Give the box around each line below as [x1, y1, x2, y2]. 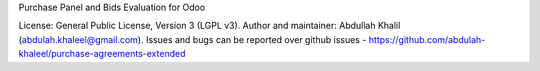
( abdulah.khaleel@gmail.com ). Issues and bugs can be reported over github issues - [18, 33, 367, 45]
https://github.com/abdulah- [368, 33, 486, 45]
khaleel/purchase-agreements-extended [18, 48, 186, 60]
